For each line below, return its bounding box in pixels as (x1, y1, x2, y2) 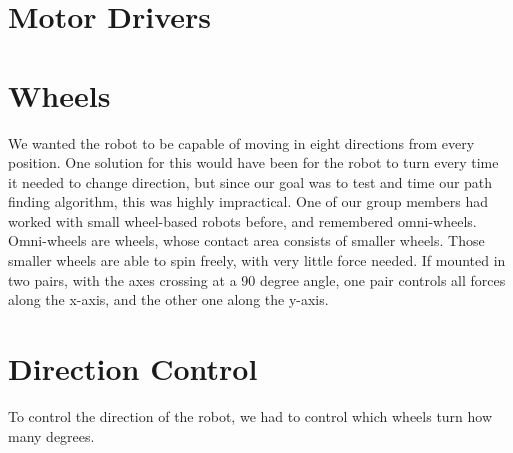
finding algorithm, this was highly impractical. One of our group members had (8, 191, 488, 212)
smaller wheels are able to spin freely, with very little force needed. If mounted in (8, 250, 506, 271)
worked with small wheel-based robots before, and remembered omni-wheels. (8, 210, 477, 231)
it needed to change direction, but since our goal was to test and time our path (8, 171, 493, 192)
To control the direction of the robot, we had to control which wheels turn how (8, 405, 493, 426)
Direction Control (8, 348, 258, 389)
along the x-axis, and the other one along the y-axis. (8, 289, 329, 310)
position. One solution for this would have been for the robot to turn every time (8, 152, 499, 173)
